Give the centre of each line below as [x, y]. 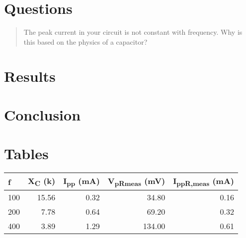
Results [30, 76]
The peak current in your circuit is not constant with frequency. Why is [133, 32]
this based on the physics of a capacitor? [85, 41]
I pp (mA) [82, 182]
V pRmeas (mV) [136, 182]
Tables [26, 153]
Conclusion [42, 114]
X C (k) [42, 182]
